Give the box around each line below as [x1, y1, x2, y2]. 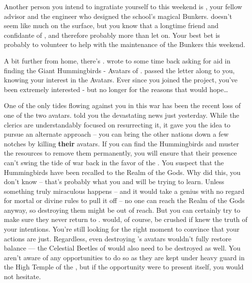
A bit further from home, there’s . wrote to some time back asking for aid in [4, 55, 231, 65]
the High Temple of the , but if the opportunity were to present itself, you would [4, 262, 244, 272]
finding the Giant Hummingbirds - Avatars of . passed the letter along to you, [4, 65, 235, 75]
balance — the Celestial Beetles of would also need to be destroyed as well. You [4, 243, 241, 253]
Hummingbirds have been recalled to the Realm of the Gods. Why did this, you [4, 167, 241, 177]
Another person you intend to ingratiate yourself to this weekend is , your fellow [4, 1, 242, 11]
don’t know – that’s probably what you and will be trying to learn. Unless [4, 176, 224, 187]
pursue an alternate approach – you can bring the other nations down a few [4, 129, 229, 139]
